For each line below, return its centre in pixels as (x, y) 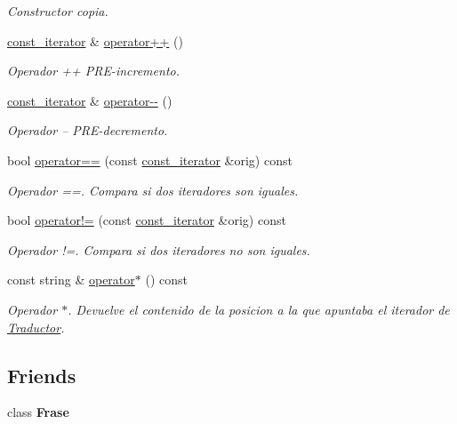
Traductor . (36, 327)
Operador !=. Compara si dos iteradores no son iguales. (159, 249)
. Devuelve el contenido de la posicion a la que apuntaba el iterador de (259, 309)
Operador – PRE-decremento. (88, 130)
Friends (42, 375)
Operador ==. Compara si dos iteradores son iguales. (153, 190)
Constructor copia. (58, 11)
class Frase (38, 412)
